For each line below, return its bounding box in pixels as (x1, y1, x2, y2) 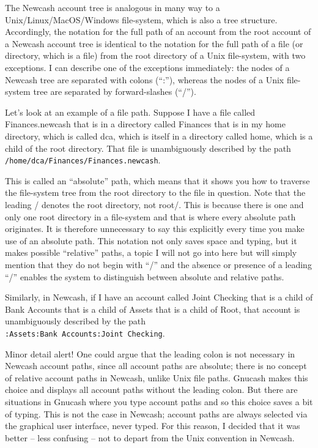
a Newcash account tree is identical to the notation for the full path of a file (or (5, 37, 303, 50)
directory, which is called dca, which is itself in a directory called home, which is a (5, 129, 313, 142)
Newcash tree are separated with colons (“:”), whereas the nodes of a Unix (5, 73, 284, 86)
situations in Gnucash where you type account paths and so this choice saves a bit (5, 395, 313, 408)
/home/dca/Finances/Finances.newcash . (5, 154, 161, 166)
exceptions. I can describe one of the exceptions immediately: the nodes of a (5, 61, 290, 73)
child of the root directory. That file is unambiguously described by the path (5, 141, 291, 154)
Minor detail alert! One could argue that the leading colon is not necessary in (5, 347, 295, 360)
